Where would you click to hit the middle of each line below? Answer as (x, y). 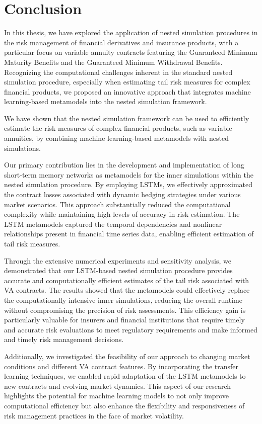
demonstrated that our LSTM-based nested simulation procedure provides (118, 270)
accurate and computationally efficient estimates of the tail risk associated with (127, 280)
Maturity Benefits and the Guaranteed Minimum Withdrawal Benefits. (113, 62)
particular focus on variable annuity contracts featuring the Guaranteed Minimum (131, 52)
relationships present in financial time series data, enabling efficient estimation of (129, 234)
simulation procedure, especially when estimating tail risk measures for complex (127, 82)
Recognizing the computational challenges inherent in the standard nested (118, 72)
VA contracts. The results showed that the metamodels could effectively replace (127, 290)
